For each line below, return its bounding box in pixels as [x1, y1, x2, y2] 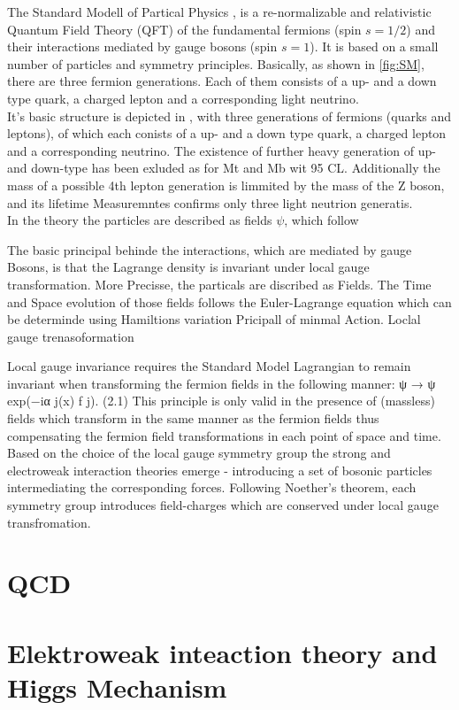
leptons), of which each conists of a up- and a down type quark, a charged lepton [7, 124, 447, 143]
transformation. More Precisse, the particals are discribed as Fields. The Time [7, 274, 432, 293]
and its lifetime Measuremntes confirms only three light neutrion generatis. [7, 193, 413, 212]
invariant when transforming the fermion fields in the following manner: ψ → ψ [7, 374, 436, 392]
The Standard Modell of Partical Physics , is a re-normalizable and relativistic [7, 3, 432, 20]
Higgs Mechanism [7, 668, 227, 705]
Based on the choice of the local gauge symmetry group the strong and [7, 444, 391, 462]
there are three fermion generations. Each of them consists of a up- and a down [7, 72, 437, 90]
